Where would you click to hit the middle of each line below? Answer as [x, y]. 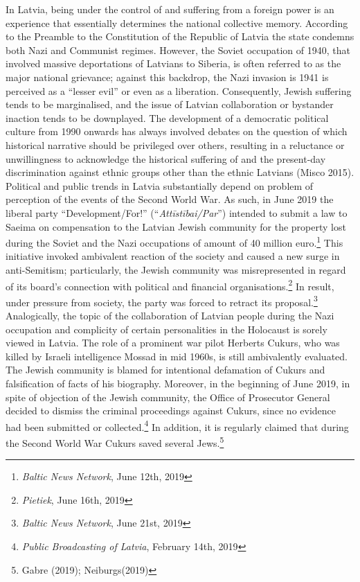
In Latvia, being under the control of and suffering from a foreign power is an [170, 9]
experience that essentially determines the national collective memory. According [177, 23]
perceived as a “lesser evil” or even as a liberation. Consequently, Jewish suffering [179, 90]
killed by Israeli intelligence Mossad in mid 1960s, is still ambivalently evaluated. [177, 356]
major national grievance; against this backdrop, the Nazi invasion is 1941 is [167, 77]
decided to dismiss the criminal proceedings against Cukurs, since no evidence [171, 411]
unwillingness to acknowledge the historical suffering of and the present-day [166, 158]
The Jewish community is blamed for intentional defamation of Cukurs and [165, 370]
